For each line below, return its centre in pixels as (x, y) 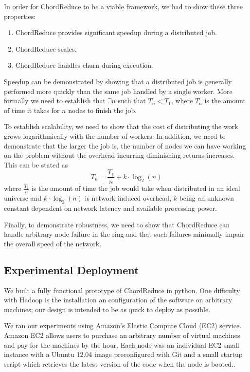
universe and (23, 198)
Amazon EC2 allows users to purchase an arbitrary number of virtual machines (122, 335)
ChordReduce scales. (46, 48)
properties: (20, 16)
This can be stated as (36, 164)
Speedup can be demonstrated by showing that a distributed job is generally (118, 81)
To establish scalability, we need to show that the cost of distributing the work (121, 126)
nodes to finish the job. (103, 110)
